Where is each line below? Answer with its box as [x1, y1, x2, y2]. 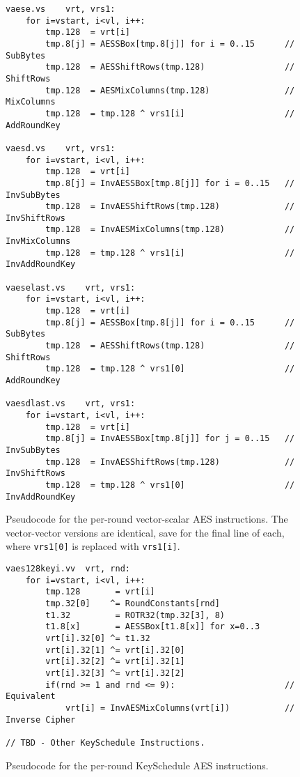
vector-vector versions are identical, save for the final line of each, [6, 525, 285, 539]
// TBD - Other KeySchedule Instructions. [6, 737, 205, 748]
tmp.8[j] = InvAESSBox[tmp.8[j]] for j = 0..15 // [45, 433, 295, 444]
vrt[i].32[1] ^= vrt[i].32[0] [45, 645, 185, 655]
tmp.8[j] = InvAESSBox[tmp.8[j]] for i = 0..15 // [45, 178, 295, 188]
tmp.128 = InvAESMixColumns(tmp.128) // [45, 224, 295, 235]
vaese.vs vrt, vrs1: [6, 4, 116, 14]
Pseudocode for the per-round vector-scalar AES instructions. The [6, 511, 288, 526]
